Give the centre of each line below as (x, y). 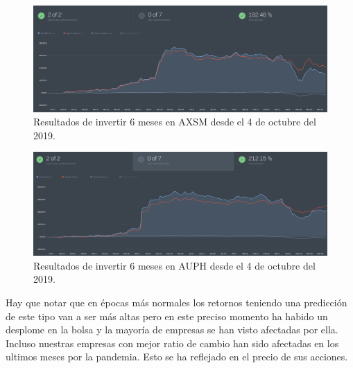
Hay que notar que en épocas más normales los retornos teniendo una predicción (176, 303)
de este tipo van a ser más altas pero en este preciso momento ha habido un (167, 316)
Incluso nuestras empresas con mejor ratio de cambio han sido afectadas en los (172, 343)
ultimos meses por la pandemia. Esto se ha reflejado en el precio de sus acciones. (177, 357)
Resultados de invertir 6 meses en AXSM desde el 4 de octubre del (175, 122)
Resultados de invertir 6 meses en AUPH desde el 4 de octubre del (174, 265)
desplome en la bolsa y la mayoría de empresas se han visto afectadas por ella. (172, 330)
